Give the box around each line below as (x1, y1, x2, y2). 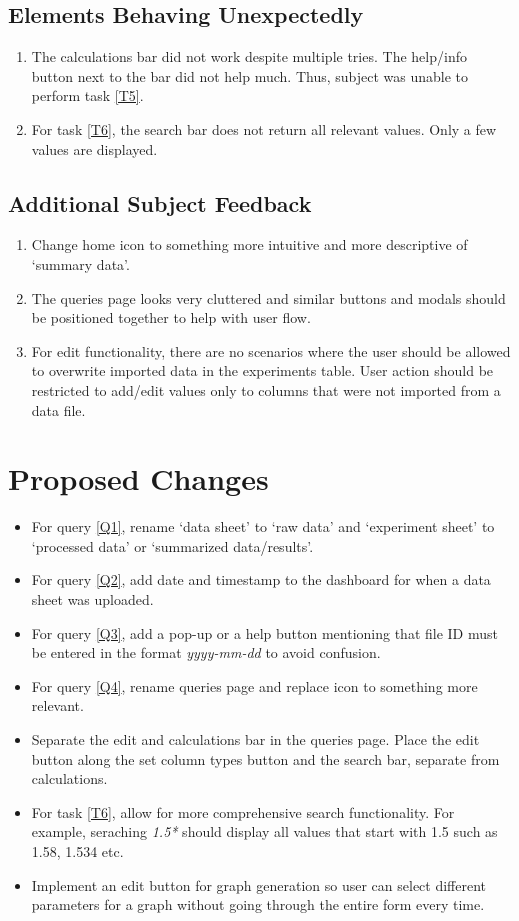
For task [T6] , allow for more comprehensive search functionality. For (31, 801, 455, 822)
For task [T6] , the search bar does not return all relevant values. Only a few (31, 118, 497, 139)
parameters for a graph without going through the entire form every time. (31, 894, 485, 915)
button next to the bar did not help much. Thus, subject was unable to (31, 65, 469, 86)
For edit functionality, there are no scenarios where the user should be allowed (31, 340, 511, 361)
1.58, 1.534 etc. (31, 840, 124, 861)
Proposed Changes (8, 458, 269, 499)
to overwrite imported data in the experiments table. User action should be (31, 360, 494, 381)
